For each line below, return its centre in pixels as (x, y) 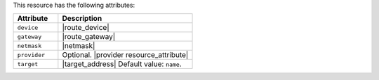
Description (82, 19)
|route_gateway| (89, 37)
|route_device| (86, 28)
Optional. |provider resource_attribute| (125, 55)
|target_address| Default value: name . (122, 64)
